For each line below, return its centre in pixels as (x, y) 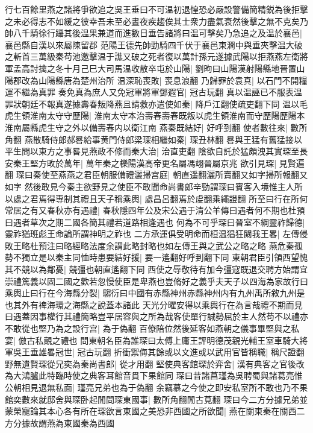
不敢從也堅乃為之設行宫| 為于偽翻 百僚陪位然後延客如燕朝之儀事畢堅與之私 (152, 328)
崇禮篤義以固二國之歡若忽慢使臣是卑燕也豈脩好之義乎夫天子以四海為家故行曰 (156, 281)
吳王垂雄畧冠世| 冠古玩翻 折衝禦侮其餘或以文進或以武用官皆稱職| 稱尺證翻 (159, 352)
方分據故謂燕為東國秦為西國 (60, 422)
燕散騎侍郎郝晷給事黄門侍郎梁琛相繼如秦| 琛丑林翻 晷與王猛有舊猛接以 (163, 139)
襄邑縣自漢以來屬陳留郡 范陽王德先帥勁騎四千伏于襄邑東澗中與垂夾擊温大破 (154, 44)
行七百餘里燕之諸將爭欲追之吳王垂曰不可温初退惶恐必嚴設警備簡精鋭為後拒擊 (156, 9)
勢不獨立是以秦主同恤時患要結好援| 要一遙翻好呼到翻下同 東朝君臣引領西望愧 (156, 257)
